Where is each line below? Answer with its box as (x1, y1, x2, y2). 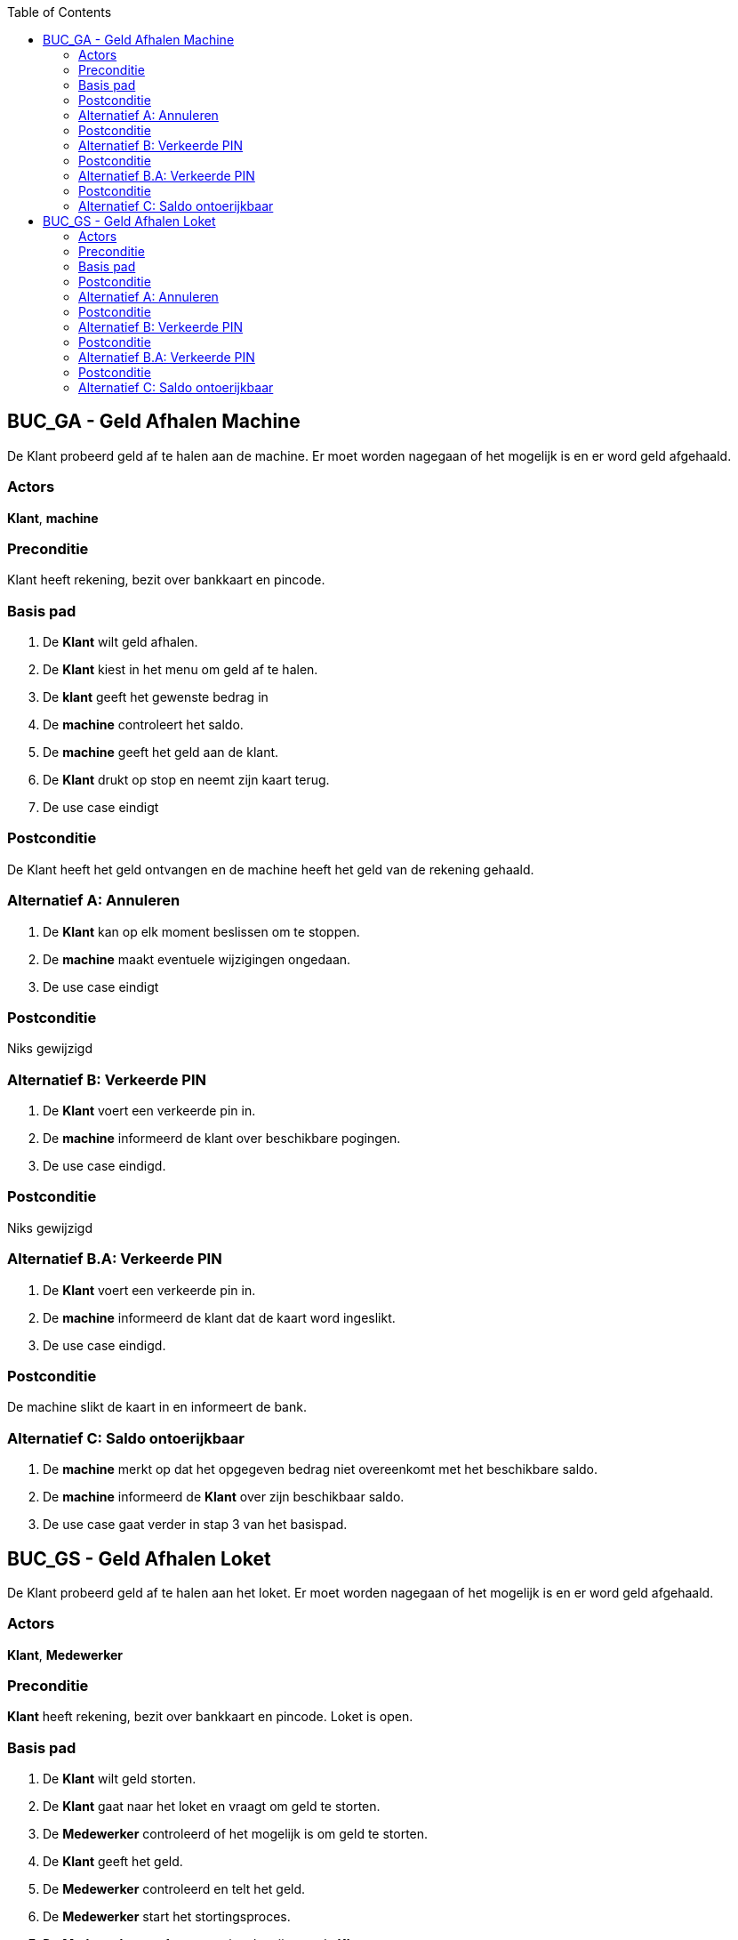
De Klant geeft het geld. (43, 1854, 183, 1870)
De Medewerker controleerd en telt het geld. (43, 1881, 306, 1897)
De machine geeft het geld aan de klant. (43, 745, 279, 761)
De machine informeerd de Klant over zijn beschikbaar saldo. (43, 1489, 405, 1505)
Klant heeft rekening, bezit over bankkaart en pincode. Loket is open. (7, 1709, 413, 1725)
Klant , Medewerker (7, 1646, 124, 1662)
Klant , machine (7, 510, 99, 526)
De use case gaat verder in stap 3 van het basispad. (43, 1517, 348, 1533)
